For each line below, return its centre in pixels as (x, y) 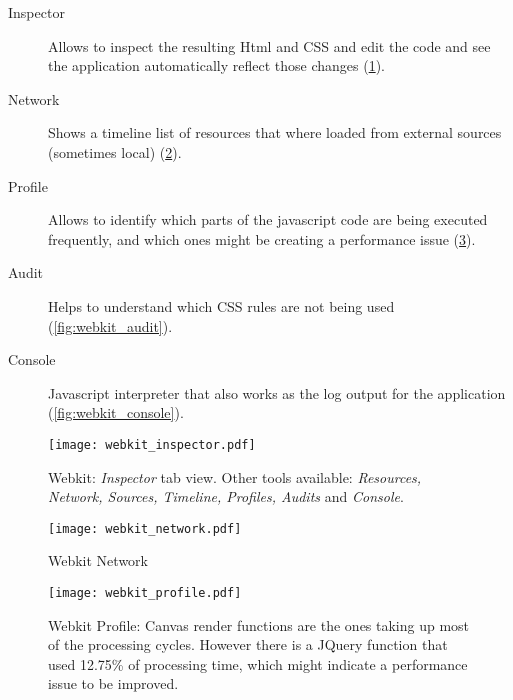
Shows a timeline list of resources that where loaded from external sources (275, 132)
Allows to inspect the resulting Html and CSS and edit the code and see (269, 45)
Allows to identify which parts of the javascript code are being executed (268, 219)
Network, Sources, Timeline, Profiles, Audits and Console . (226, 496)
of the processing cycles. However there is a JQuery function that (248, 644)
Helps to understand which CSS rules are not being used (221, 305)
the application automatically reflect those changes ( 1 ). (216, 65)
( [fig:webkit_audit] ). (110, 325)
